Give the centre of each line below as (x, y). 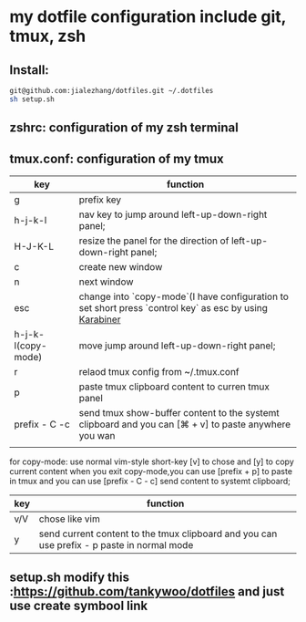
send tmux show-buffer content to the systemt (179, 412)
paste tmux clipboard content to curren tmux (174, 387)
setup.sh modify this (70, 578)
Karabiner (100, 319)
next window (106, 282)
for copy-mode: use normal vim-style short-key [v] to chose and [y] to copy (152, 461)
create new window (121, 266)
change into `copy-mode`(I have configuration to (184, 296)
